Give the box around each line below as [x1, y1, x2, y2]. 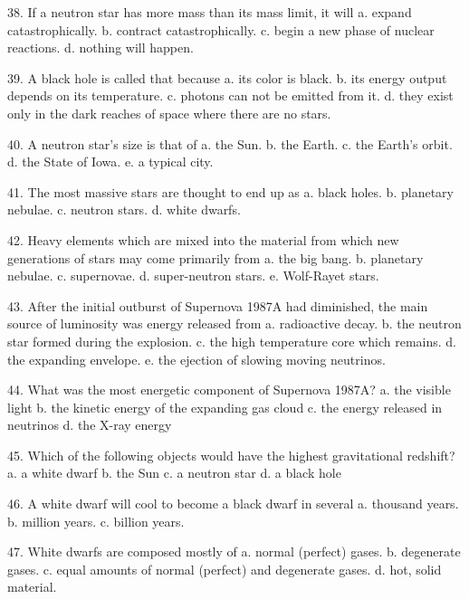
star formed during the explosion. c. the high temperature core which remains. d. [7, 331, 456, 350]
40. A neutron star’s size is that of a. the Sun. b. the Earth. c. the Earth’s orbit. [7, 134, 453, 153]
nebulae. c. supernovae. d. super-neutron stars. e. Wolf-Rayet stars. [7, 266, 379, 285]
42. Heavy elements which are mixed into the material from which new [7, 230, 399, 249]
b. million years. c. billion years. [7, 511, 185, 530]
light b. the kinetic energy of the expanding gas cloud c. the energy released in [7, 397, 443, 416]
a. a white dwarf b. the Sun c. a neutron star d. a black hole [7, 463, 341, 482]
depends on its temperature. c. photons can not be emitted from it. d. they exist [7, 86, 454, 105]
